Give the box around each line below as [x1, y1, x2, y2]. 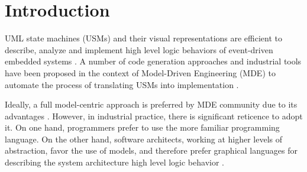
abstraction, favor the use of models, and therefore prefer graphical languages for [5, 144, 298, 157]
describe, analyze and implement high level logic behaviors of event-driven [5, 43, 273, 56]
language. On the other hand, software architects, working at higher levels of [5, 132, 283, 145]
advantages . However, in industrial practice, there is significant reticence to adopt [5, 109, 303, 122]
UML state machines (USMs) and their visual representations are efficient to [5, 32, 282, 44]
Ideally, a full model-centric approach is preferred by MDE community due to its [5, 98, 298, 111]
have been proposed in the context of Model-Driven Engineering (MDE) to [5, 66, 276, 79]
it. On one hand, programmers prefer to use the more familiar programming [5, 121, 280, 134]
